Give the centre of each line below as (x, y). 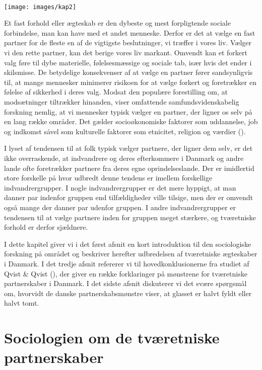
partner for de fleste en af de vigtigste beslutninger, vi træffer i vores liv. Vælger (128, 42)
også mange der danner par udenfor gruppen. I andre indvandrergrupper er (120, 207)
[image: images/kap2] (40, 7)
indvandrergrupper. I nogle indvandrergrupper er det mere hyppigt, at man (120, 187)
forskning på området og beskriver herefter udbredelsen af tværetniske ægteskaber (131, 254)
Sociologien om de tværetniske (112, 338)
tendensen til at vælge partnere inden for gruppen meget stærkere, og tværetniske (130, 217)
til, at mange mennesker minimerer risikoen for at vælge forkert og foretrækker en (130, 82)
